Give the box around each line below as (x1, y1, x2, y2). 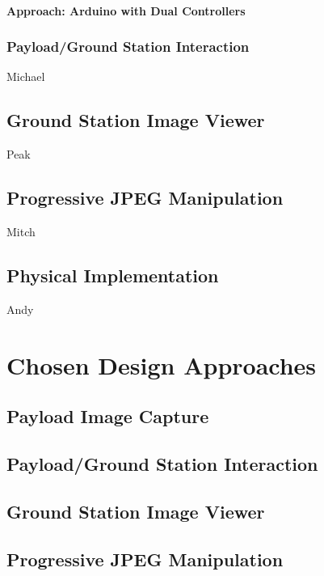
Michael (6, 68, 45, 85)
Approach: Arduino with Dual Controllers (6, 2, 246, 19)
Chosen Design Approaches (6, 348, 317, 381)
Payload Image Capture (6, 404, 209, 429)
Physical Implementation (6, 262, 219, 287)
